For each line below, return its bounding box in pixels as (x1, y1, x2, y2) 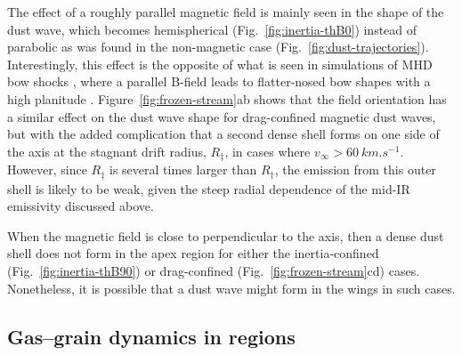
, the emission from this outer (274, 160, 436, 179)
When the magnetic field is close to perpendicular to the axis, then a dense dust (7, 226, 444, 245)
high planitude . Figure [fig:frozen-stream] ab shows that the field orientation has (7, 89, 447, 108)
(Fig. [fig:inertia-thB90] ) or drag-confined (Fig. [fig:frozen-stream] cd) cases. (7, 262, 420, 280)
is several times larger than (109, 160, 257, 179)
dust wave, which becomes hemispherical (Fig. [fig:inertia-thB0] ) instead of (7, 20, 417, 38)
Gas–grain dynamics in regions (7, 322, 296, 350)
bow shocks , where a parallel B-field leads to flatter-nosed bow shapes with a (7, 72, 431, 91)
